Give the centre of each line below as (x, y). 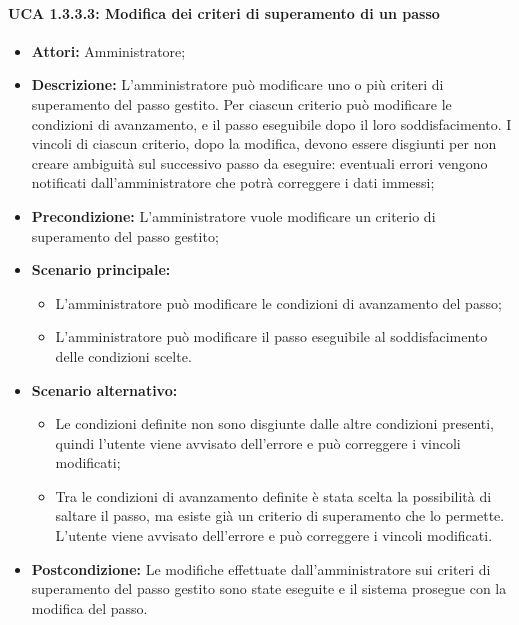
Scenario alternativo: (104, 389)
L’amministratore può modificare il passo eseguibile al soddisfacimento (271, 336)
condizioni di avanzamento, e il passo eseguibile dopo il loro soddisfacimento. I (271, 123)
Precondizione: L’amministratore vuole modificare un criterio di (233, 215)
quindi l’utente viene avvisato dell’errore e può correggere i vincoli (258, 442)
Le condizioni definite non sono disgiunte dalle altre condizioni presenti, (275, 423)
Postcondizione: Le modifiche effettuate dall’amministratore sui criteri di (261, 568)
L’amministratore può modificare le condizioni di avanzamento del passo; (278, 302)
